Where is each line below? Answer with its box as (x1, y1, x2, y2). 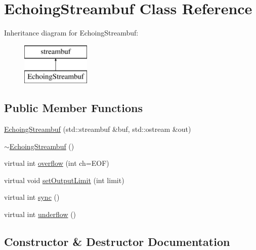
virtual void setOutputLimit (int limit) (4, 174, 124, 185)
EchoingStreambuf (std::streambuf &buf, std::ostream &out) (4, 124, 191, 134)
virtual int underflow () (4, 209, 76, 220)
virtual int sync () (4, 192, 60, 202)
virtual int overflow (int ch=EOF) (4, 158, 109, 168)
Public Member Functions (4, 100, 143, 116)
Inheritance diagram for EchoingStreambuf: (4, 27, 139, 38)
